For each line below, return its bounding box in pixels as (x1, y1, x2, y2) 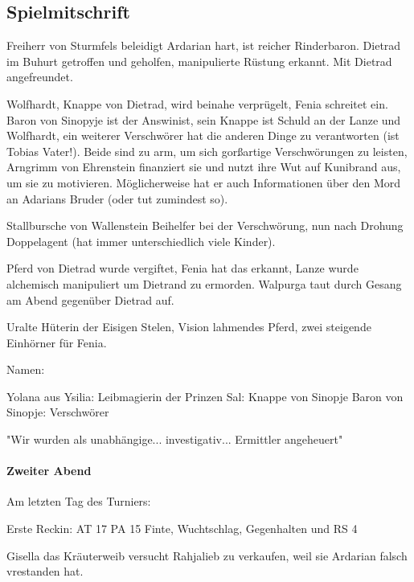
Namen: (6, 361, 45, 378)
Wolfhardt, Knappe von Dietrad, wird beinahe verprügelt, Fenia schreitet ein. (6, 95, 388, 112)
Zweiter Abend (6, 462, 92, 479)
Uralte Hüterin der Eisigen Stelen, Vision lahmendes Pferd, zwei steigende (6, 318, 371, 335)
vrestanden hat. (6, 563, 84, 580)
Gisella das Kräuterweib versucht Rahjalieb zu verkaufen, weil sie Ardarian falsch (6, 547, 408, 564)
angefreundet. (6, 68, 73, 85)
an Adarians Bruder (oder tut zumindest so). (6, 190, 228, 207)
